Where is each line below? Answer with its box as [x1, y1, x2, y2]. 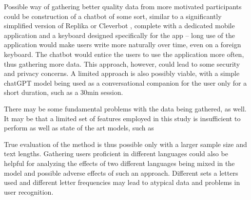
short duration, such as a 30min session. [4, 87, 123, 97]
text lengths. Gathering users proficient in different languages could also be [4, 148, 228, 159]
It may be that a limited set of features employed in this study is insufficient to [4, 113, 241, 123]
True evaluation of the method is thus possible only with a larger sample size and [4, 139, 247, 149]
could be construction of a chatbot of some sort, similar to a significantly [4, 11, 222, 21]
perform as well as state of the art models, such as [4, 123, 154, 133]
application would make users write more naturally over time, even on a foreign [4, 39, 241, 50]
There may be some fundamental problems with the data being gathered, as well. [4, 103, 247, 113]
